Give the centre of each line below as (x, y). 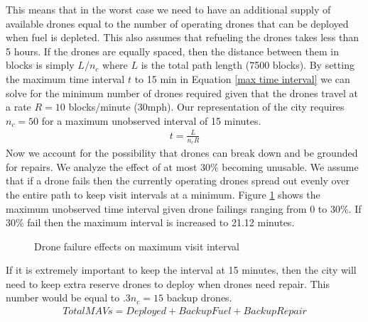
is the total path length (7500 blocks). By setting (248, 65)
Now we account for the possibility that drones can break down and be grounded (182, 153)
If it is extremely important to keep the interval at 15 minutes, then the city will (181, 270)
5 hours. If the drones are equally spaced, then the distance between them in (173, 51)
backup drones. (199, 298)
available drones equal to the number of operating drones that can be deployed (177, 23)
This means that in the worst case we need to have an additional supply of (168, 9)
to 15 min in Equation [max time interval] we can (242, 78)
